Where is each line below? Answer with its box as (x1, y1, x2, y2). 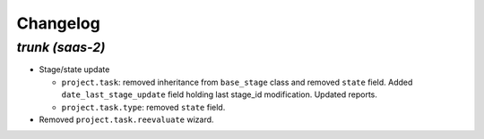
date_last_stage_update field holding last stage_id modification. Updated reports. (61, 89, 378, 100)
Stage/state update (39, 64, 110, 75)
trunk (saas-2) (16, 39, 106, 55)
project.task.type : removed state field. (61, 102, 226, 112)
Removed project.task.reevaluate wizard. (39, 114, 214, 125)
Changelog (16, 13, 100, 33)
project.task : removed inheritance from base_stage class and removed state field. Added (61, 77, 413, 87)
